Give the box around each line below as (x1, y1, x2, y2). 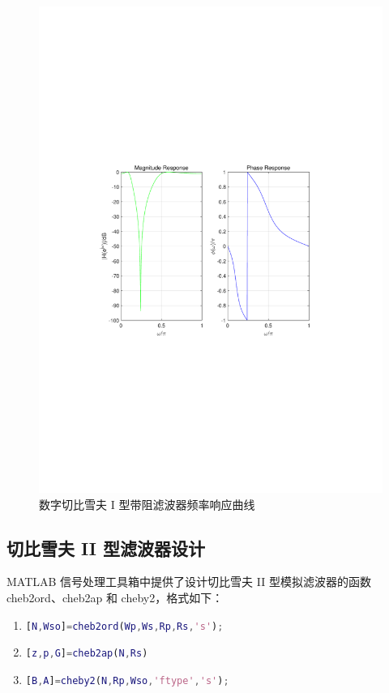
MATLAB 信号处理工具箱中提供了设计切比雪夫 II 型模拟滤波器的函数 (6, 573, 371, 590)
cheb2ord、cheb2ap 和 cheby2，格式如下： (6, 588, 224, 605)
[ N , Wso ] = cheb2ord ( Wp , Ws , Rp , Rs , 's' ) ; (25, 620, 224, 632)
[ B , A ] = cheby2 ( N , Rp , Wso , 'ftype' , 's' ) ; (25, 674, 229, 687)
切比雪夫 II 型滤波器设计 (6, 535, 206, 560)
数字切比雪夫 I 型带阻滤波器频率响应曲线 (39, 495, 255, 512)
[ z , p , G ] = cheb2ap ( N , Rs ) (25, 648, 148, 660)
